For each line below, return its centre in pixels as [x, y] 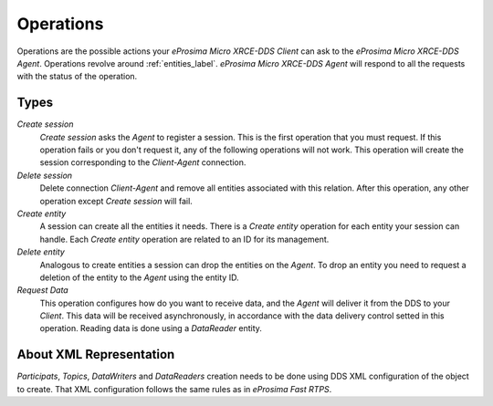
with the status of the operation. [77, 77]
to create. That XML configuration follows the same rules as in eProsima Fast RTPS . [174, 389]
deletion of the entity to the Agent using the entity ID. [139, 277]
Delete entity [41, 252]
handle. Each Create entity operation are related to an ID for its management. [184, 239]
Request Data [42, 290]
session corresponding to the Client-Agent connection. [143, 162]
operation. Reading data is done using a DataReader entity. [151, 328]
